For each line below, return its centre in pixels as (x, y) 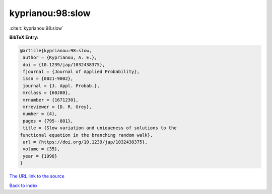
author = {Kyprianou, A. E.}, (60, 58)
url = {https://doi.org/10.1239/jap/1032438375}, (85, 142)
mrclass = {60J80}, (47, 93)
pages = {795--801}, (48, 121)
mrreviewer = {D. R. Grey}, (57, 107)
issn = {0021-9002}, (48, 79)
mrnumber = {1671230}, (51, 100)
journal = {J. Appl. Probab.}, (61, 86)
